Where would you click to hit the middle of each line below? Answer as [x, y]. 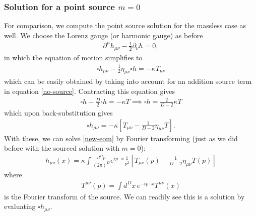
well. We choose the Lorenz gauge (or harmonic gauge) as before [104, 35]
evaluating [20, 206]
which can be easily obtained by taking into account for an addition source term [128, 81]
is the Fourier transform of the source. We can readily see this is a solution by [124, 196]
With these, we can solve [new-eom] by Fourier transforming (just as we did [121, 138]
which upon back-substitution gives [58, 112]
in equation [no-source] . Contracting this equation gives [90, 91]
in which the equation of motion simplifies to [73, 58]
